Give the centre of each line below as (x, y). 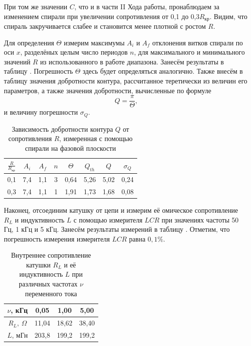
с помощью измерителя (108, 219)
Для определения (29, 42)
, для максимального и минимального (189, 52)
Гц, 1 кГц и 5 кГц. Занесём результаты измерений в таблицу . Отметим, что (117, 229)
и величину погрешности (41, 112)
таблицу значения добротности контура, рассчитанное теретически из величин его (126, 81)
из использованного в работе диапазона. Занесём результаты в (132, 61)
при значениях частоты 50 (200, 219)
